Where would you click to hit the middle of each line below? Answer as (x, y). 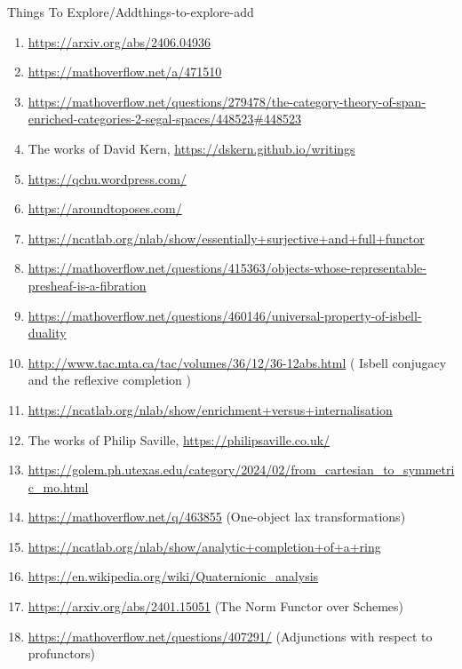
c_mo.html (58, 486)
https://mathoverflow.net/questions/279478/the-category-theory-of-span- (227, 101)
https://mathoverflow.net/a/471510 (125, 72)
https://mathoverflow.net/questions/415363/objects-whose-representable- (227, 268)
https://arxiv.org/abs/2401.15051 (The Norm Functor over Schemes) (215, 606)
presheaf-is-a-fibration (87, 285)
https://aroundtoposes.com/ (105, 208)
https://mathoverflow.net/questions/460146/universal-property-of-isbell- (225, 315)
